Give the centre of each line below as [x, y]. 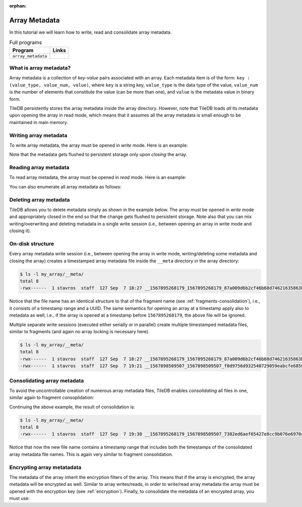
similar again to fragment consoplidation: [52, 397]
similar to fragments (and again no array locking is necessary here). [79, 331]
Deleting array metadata [40, 199]
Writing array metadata [38, 135]
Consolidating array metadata [47, 380]
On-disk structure [32, 244]
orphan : [18, 6]
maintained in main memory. [39, 122]
